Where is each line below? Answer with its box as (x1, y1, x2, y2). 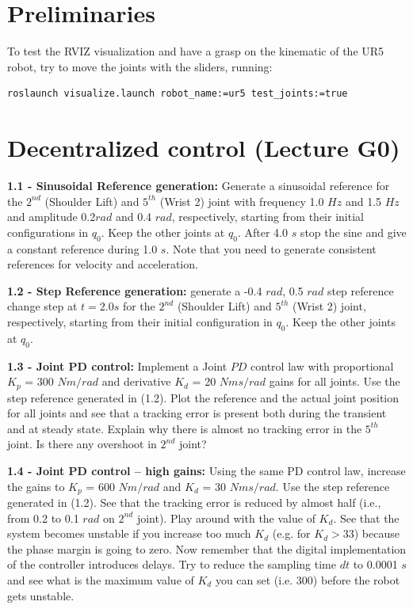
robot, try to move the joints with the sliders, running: (7, 58, 273, 74)
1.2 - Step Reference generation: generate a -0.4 (7, 282, 262, 299)
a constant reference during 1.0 (7, 240, 158, 257)
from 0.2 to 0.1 (7, 509, 79, 526)
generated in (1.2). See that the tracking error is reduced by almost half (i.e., (7, 494, 381, 511)
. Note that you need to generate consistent (166, 240, 377, 257)
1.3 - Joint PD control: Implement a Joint (7, 357, 228, 374)
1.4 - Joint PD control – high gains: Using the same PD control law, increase (7, 462, 406, 478)
